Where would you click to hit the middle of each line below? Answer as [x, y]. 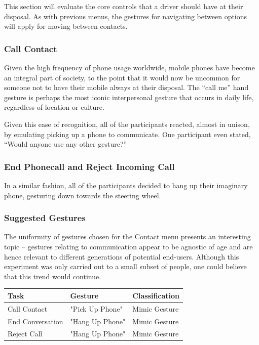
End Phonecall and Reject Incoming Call [89, 166]
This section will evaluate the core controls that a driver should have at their [124, 6]
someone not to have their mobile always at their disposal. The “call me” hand [126, 87]
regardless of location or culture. [54, 107]
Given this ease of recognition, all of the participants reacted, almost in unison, [127, 124]
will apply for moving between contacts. [66, 26]
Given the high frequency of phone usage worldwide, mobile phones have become [129, 67]
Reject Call [25, 334]
